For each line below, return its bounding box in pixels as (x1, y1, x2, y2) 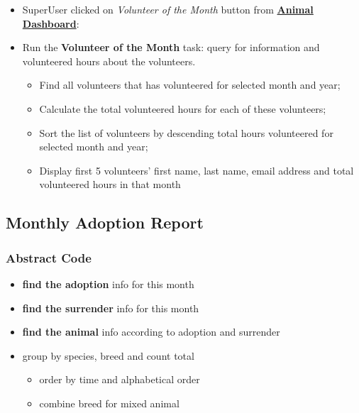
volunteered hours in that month (39, 177, 181, 192)
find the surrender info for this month (22, 300, 199, 315)
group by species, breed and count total (22, 348, 194, 363)
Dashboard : (22, 16, 79, 31)
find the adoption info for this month (22, 276, 194, 291)
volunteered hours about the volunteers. (22, 53, 196, 68)
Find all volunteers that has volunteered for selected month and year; (39, 77, 341, 92)
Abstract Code (6, 248, 92, 266)
